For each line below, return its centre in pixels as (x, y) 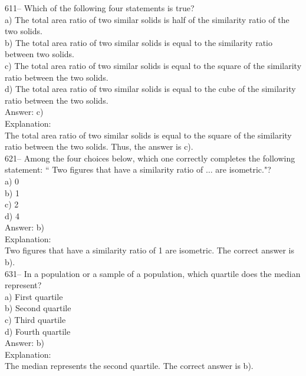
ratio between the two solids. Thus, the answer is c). (99, 146)
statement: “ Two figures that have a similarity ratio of (104, 169)
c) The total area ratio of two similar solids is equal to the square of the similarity (153, 65)
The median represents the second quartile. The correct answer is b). (129, 366)
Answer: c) (24, 112)
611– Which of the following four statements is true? (100, 8)
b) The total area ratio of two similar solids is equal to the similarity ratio (139, 42)
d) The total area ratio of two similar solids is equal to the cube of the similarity (150, 89)
